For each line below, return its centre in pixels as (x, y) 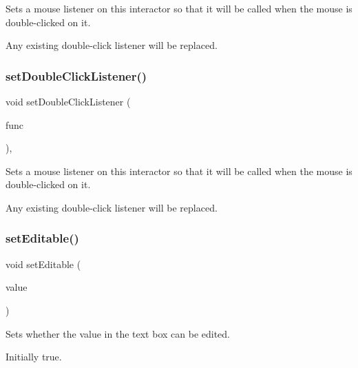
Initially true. (34, 357)
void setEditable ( (43, 264)
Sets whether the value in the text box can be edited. (118, 333)
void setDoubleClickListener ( (68, 101)
